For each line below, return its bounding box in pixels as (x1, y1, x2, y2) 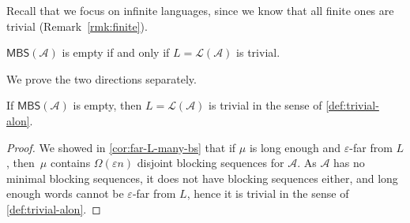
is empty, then (73, 97, 142, 113)
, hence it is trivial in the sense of (186, 185, 349, 202)
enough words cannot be (6, 185, 124, 202)
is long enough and (249, 139, 341, 155)
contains (50, 154, 91, 171)
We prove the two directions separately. (6, 70, 197, 87)
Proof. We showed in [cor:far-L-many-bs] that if (6, 139, 236, 155)
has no (333, 154, 365, 171)
